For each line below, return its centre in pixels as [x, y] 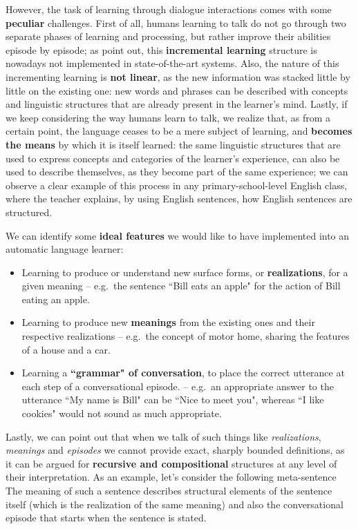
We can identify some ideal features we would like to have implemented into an [178, 235]
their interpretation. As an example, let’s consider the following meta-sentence [171, 477]
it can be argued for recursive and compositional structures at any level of [171, 463]
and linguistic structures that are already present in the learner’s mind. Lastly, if [177, 104]
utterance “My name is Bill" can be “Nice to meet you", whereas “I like [173, 400]
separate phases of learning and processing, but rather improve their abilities [168, 36]
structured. [29, 212]
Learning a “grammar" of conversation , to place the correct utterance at [183, 373]
